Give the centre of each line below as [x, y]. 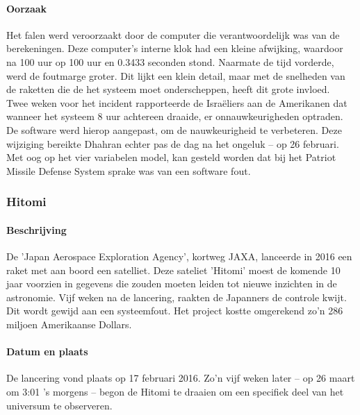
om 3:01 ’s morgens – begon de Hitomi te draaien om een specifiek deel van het [175, 391]
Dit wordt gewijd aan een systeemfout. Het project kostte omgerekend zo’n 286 [175, 311]
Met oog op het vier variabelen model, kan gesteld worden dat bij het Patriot [171, 157]
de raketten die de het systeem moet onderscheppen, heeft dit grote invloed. [168, 89]
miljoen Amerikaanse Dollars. [69, 324]
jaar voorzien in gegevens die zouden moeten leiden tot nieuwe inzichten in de [172, 283]
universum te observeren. [59, 405]
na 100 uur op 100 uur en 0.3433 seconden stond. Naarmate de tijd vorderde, [170, 61]
